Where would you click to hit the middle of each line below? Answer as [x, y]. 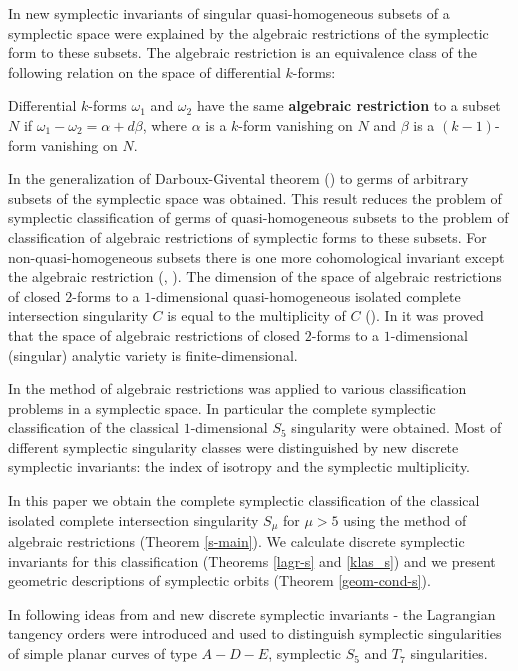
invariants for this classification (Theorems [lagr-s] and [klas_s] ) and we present [252, 560]
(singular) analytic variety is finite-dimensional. [153, 354]
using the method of [405, 519]
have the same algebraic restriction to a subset [348, 105]
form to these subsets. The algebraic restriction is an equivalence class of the [242, 52]
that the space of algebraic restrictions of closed [154, 334]
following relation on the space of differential [144, 71]
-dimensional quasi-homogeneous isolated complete [306, 295]
